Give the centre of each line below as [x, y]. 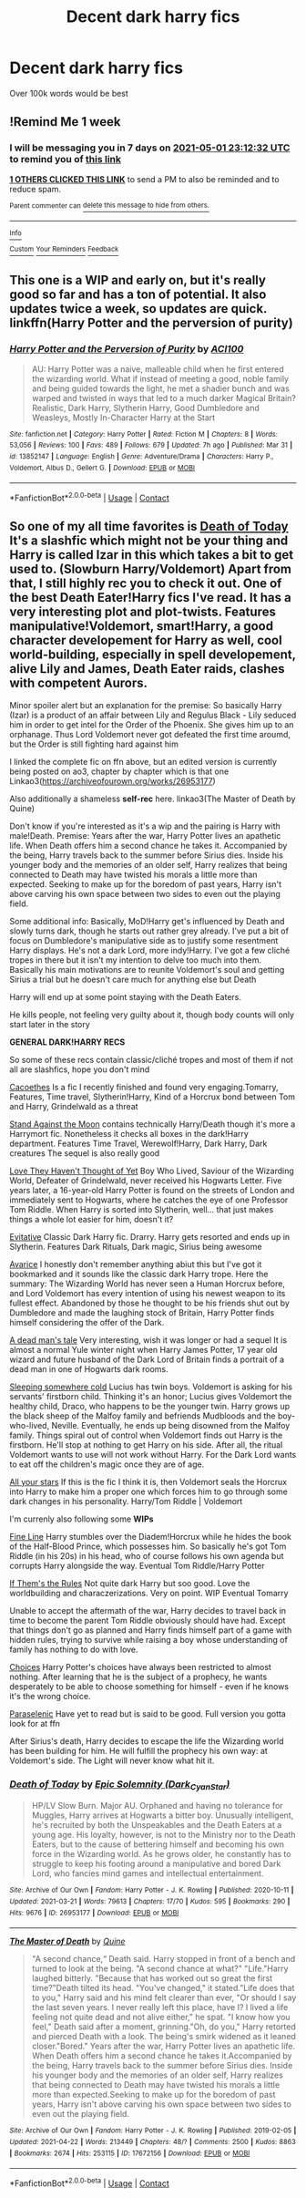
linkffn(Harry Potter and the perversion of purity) [151, 323]
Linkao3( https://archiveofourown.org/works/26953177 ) [112, 780]
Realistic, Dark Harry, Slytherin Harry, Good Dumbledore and [145, 408]
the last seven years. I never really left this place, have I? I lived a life [160, 2007]
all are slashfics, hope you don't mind [80, 1069]
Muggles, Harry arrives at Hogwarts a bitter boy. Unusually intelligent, [163, 1815]
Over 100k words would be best [69, 93]
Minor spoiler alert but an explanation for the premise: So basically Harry [146, 705]
